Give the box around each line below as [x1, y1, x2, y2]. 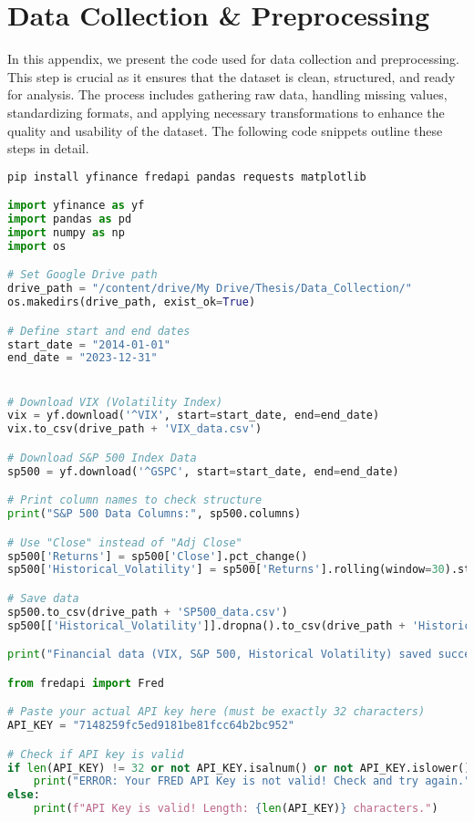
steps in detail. [7, 139, 89, 158]
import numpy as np [7, 225, 125, 239]
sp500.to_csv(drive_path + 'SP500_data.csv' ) [7, 605, 288, 619]
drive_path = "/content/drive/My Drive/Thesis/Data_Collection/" [7, 282, 412, 296]
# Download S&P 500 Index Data [7, 451, 197, 464]
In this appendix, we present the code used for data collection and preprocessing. [7, 49, 459, 68]
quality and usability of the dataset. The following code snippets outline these [7, 120, 443, 140]
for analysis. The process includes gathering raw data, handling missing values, [7, 85, 448, 104]
